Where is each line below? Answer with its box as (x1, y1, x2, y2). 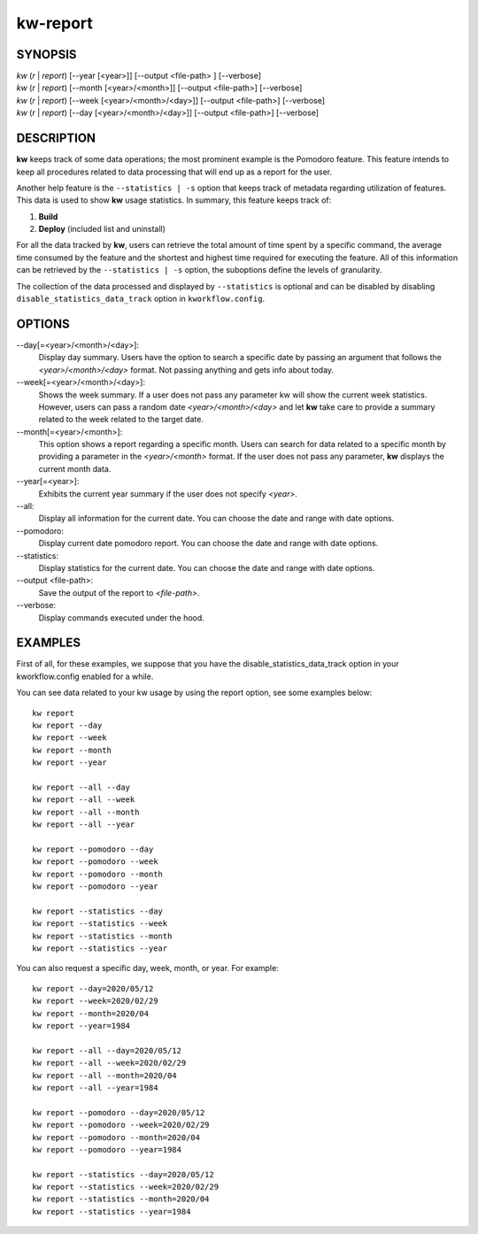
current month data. (38, 463, 112, 474)
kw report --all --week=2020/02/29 (32, 1058, 187, 1068)
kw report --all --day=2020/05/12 (32, 1045, 181, 1055)
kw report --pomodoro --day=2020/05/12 (32, 1107, 205, 1117)
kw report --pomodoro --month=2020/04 (32, 1132, 201, 1142)
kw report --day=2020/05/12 (32, 983, 154, 993)
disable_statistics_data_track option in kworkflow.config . (16, 293, 266, 305)
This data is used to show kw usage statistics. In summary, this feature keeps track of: (16, 195, 332, 205)
